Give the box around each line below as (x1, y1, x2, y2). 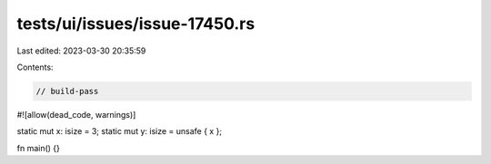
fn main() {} (16, 142, 61, 153)
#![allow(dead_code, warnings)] (16, 109, 136, 120)
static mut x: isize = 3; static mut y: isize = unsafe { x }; (16, 126, 223, 137)
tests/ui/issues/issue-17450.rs (16, 14, 256, 34)
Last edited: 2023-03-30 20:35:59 (16, 45, 146, 56)
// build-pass (35, 86, 99, 96)
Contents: (16, 62, 54, 72)
